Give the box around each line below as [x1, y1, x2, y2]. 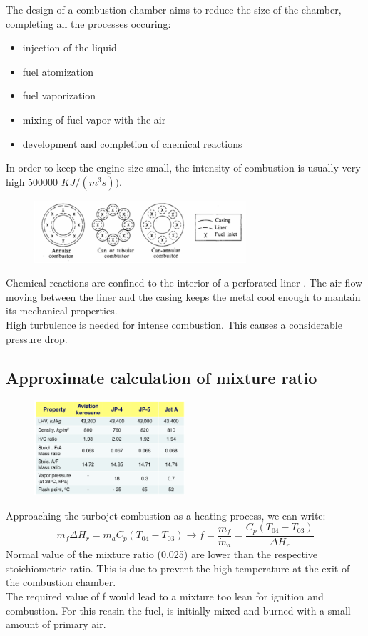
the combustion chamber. [6, 575, 116, 590]
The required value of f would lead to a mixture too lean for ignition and [6, 589, 324, 604]
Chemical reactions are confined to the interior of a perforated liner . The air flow [6, 275, 363, 290]
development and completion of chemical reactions [22, 136, 242, 151]
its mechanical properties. [6, 303, 118, 318]
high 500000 [6, 174, 58, 189]
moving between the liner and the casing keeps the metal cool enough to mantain [6, 289, 361, 304]
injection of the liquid [22, 40, 117, 55]
